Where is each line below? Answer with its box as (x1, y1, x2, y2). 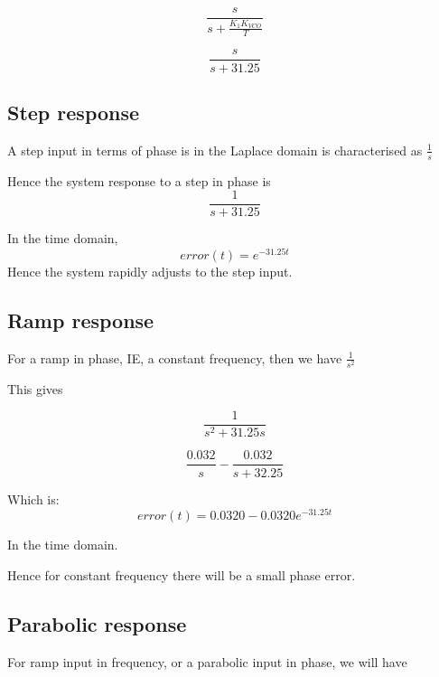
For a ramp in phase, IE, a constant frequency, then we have (7, 348, 342, 367)
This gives (7, 379, 63, 398)
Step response (7, 98, 140, 126)
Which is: (7, 489, 60, 508)
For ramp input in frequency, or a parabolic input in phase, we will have (7, 652, 407, 671)
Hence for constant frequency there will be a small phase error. (7, 565, 356, 584)
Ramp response (7, 306, 154, 334)
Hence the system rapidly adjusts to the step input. (7, 261, 293, 280)
